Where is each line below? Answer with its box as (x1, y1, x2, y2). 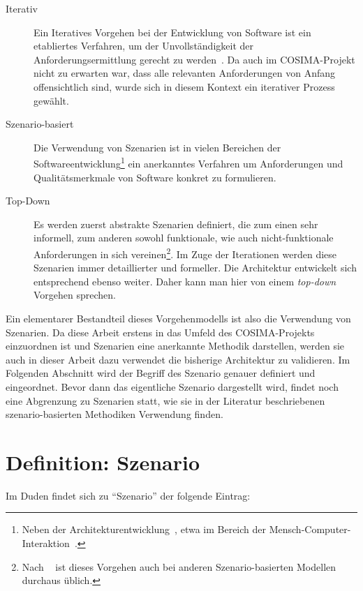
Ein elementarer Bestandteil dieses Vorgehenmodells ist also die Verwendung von (6, 311, 351, 325)
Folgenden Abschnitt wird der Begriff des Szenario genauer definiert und (6, 366, 316, 380)
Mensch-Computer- (269, 522, 351, 537)
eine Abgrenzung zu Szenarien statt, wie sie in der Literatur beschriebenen (6, 393, 325, 407)
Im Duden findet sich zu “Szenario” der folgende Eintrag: (6, 488, 251, 502)
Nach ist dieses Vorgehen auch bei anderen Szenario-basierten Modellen (22, 559, 336, 574)
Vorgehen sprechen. (34, 287, 116, 302)
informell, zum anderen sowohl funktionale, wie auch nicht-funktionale (34, 230, 334, 245)
